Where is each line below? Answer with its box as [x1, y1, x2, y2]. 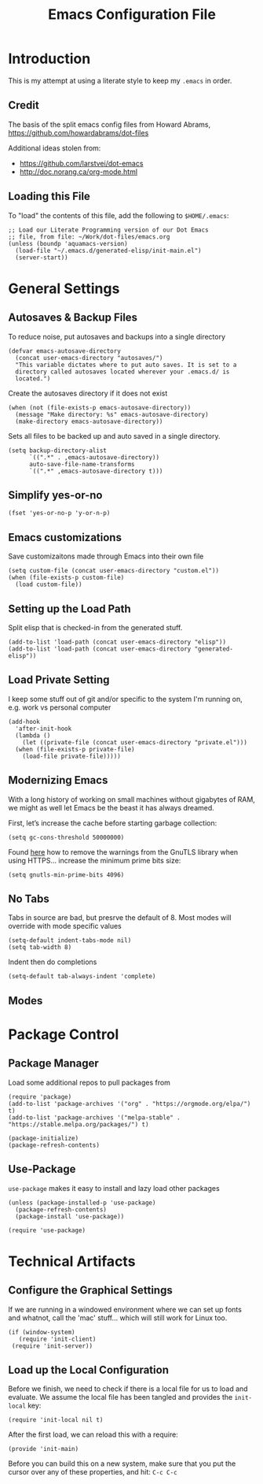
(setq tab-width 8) [8, 944, 72, 952]
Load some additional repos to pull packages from [8, 1078, 171, 1087]
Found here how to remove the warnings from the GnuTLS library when [8, 847, 239, 856]
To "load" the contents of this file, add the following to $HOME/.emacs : [8, 210, 229, 220]
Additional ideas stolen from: [8, 143, 101, 153]
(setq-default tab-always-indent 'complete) [8, 973, 156, 981]
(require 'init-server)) [11, 1341, 93, 1350]
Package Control [8, 1026, 119, 1044]
